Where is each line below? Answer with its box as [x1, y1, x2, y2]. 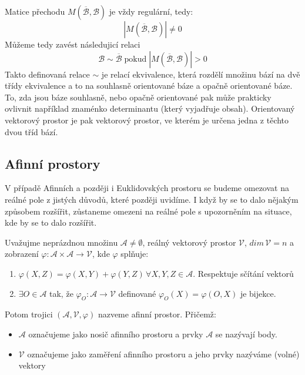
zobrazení [5, 247, 39, 260]
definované [118, 287, 156, 299]
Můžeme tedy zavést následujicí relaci [5, 38, 140, 50]
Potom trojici [5, 308, 53, 320]
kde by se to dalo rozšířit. [5, 216, 97, 229]
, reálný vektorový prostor [142, 236, 236, 248]
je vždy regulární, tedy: [109, 5, 193, 17]
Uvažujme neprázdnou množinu [5, 236, 118, 248]
